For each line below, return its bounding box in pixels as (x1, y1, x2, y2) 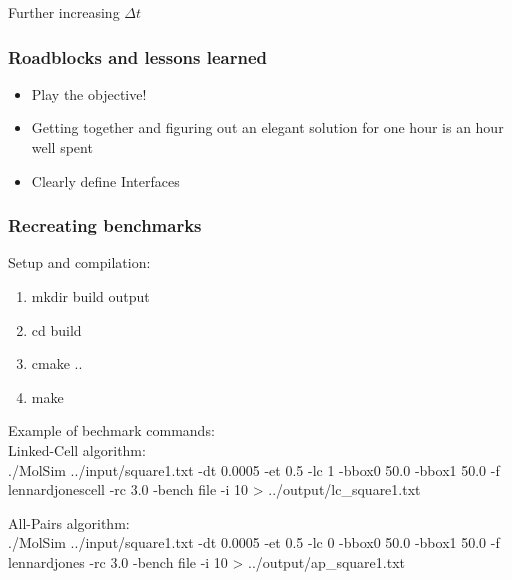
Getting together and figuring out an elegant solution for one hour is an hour (31, 117, 504, 138)
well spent (31, 137, 93, 157)
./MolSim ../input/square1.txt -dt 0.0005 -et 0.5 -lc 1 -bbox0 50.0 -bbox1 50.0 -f (8, 459, 500, 480)
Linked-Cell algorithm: (8, 439, 146, 460)
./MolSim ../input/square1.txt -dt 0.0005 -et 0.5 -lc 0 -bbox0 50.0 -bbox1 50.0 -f (8, 532, 500, 553)
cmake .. (31, 353, 83, 374)
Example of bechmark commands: (8, 420, 215, 441)
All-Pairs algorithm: (8, 512, 130, 533)
